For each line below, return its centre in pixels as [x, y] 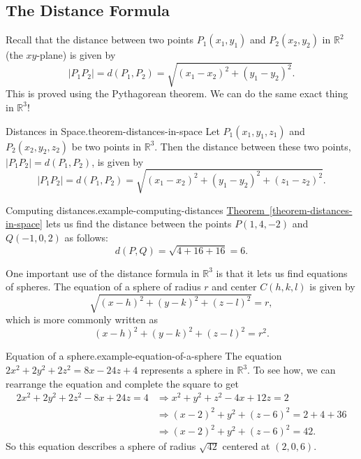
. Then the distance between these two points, [253, 146]
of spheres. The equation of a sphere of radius [103, 287]
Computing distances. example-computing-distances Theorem [135, 210]
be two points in [106, 146]
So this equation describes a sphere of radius [101, 446]
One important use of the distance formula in [103, 273]
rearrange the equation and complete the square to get [122, 383]
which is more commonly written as [82, 319]
